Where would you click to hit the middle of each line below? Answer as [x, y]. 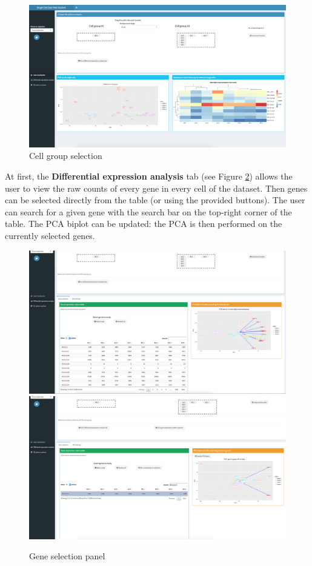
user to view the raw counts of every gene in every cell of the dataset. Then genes [156, 188]
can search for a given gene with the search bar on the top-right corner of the [148, 211]
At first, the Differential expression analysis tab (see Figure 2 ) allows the [149, 176]
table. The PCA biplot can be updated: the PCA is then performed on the [144, 224]
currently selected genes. [50, 235]
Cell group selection [66, 156]
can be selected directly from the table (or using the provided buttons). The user [155, 200]
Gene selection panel [67, 556]
